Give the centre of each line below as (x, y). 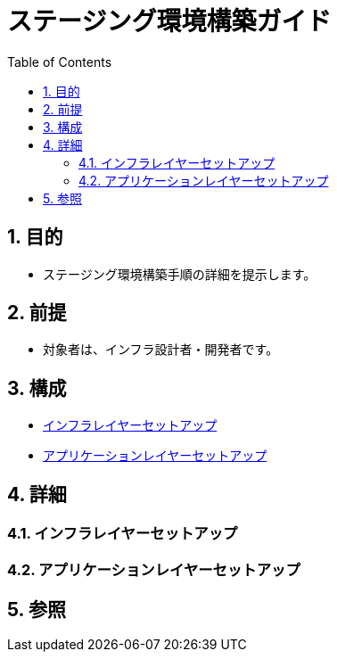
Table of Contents (60, 62)
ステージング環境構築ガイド (169, 21)
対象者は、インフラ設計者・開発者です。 (161, 350)
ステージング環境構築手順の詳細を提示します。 (180, 274)
